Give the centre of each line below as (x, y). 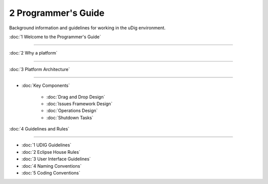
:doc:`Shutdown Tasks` (70, 118)
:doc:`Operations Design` (72, 111)
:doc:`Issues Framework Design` (79, 104)
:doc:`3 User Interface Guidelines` (56, 159)
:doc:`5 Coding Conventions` (51, 173)
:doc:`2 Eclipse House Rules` (51, 152)
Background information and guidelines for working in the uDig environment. (87, 28)
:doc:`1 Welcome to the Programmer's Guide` (55, 37)
